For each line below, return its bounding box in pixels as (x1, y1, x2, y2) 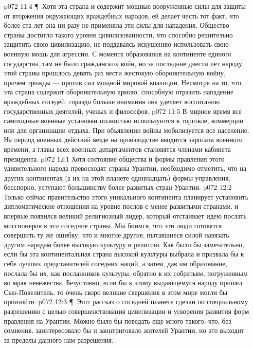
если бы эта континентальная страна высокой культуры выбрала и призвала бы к (4, 249, 244, 259)
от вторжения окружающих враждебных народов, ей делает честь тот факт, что (4, 10, 239, 20)
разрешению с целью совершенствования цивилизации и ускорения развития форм (4, 306, 249, 316)
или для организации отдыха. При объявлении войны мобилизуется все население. (4, 125, 249, 135)
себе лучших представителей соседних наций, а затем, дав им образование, (4, 258, 228, 269)
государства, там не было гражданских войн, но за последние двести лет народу (4, 58, 242, 68)
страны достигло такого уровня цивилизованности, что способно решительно (4, 29, 233, 39)
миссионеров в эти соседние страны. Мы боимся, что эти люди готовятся (4, 220, 222, 230)
